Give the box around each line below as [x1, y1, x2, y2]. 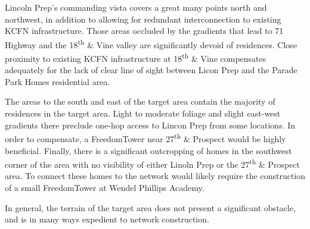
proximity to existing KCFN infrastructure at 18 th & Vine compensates [5, 51, 266, 64]
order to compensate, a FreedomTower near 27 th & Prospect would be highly [5, 131, 286, 145]
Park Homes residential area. [5, 75, 110, 87]
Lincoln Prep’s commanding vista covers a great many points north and [5, 1, 267, 13]
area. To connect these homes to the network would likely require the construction [5, 170, 305, 182]
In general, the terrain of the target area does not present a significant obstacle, [5, 201, 296, 214]
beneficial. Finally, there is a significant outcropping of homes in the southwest [5, 144, 292, 156]
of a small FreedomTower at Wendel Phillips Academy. [5, 181, 204, 193]
